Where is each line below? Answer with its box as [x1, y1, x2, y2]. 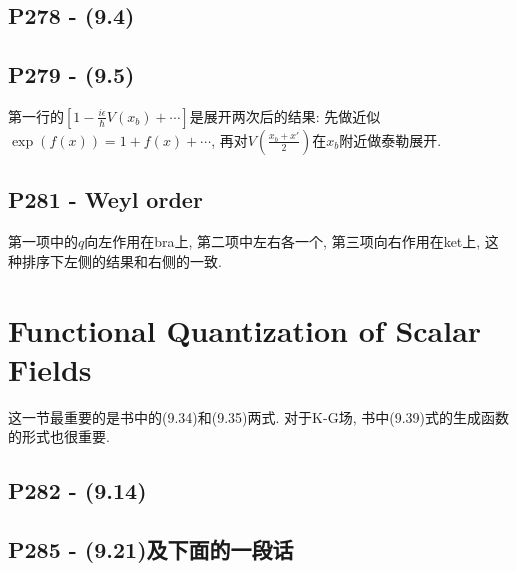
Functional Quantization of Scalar [8, 309, 482, 350]
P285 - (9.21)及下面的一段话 [8, 534, 294, 565]
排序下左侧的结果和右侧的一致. [21, 250, 222, 271]
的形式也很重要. [8, 426, 110, 447]
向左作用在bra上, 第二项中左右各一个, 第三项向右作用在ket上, [84, 231, 481, 252]
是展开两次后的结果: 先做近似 [189, 105, 381, 126]
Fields [8, 348, 92, 389]
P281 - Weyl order [8, 184, 203, 215]
